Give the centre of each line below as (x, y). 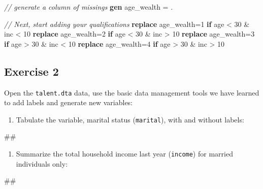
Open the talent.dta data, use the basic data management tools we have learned (132, 92)
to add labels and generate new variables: (69, 102)
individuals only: (42, 163)
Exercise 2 (31, 71)
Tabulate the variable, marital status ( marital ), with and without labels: (130, 119)
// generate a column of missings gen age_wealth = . (89, 7)
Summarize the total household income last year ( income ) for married (124, 154)
